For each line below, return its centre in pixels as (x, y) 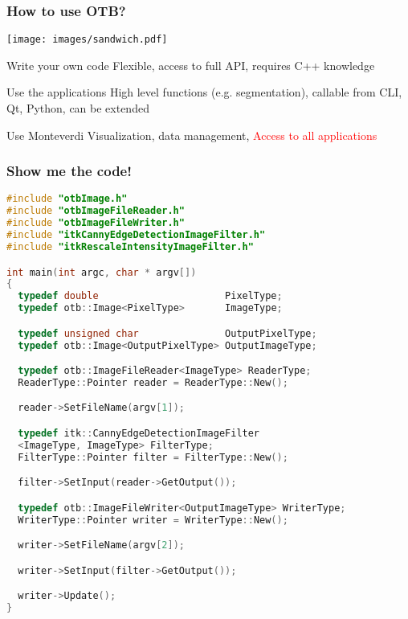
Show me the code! (69, 171)
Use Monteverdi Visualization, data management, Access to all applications (192, 135)
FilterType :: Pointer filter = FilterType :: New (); (153, 457)
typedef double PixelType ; (150, 296)
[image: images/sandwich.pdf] (87, 40)
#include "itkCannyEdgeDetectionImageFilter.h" (136, 235)
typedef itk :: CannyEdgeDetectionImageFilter (139, 433)
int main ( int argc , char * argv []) (102, 272)
